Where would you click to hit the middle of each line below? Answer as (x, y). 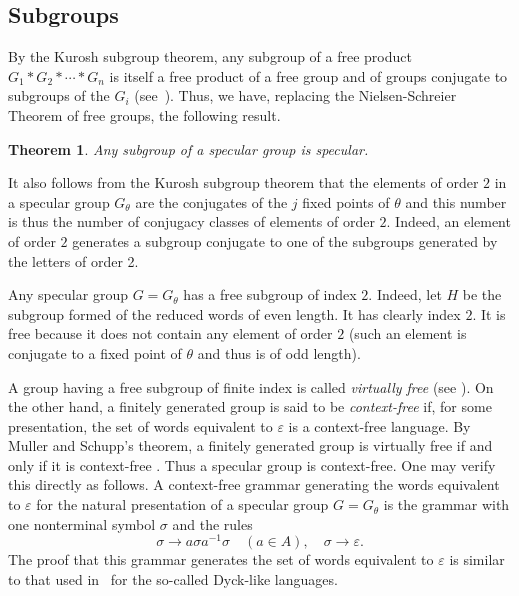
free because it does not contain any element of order (170, 333)
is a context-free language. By (379, 425)
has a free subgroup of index (270, 294)
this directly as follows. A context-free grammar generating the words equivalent (254, 484)
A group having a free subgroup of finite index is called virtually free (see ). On (251, 386)
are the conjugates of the (211, 201)
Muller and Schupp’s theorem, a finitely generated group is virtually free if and (250, 445)
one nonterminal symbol (82, 523)
